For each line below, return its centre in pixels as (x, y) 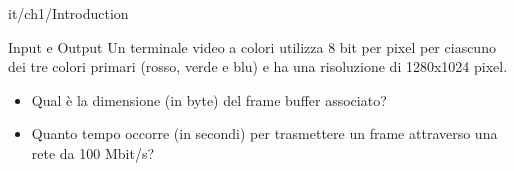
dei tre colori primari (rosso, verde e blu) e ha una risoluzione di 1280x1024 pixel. (258, 66)
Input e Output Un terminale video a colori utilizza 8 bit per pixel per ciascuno (252, 46)
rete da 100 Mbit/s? (93, 152)
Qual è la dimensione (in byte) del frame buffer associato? (209, 99)
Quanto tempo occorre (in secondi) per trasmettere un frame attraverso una (264, 133)
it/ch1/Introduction (68, 13)
